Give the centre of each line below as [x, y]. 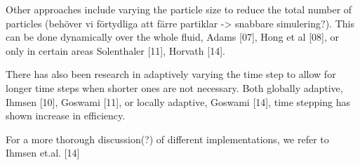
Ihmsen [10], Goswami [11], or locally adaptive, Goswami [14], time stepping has [178, 101]
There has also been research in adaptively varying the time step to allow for [171, 74]
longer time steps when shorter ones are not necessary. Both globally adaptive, [174, 87]
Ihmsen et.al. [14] [43, 153]
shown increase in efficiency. [66, 115]
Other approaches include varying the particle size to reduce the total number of [179, 9]
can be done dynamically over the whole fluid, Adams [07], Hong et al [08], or [172, 37]
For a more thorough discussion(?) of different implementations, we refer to [167, 139]
